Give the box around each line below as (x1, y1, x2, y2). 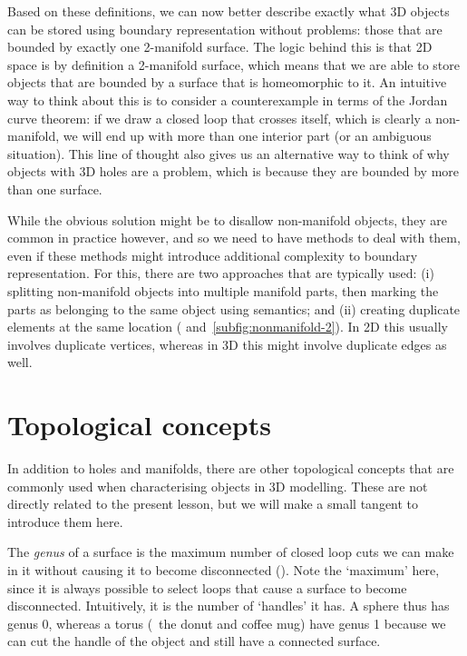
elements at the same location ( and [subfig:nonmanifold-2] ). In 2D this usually (7, 317, 448, 336)
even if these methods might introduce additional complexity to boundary (7, 245, 418, 264)
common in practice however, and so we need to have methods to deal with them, (7, 228, 461, 247)
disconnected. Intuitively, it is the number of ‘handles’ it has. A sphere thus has (7, 596, 450, 615)
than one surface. (7, 179, 102, 198)
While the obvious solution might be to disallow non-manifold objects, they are (7, 210, 447, 229)
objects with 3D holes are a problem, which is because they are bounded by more (7, 162, 460, 181)
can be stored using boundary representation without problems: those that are (7, 19, 443, 38)
